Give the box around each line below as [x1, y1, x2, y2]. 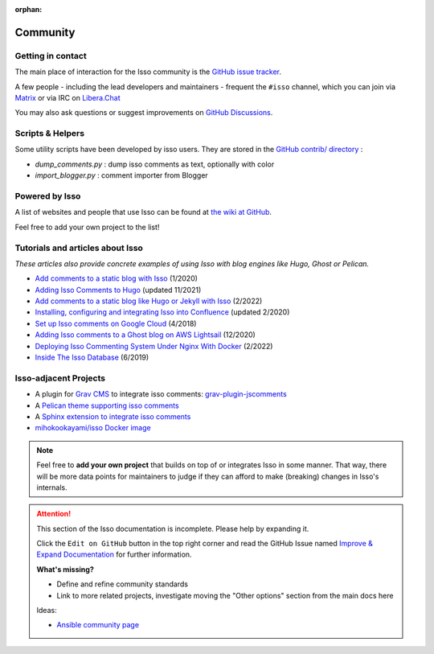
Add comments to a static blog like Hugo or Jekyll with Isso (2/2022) [35, 296, 263, 306]
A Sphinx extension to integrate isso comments [35, 411, 191, 422]
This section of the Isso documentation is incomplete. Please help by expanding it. [36, 524, 309, 533]
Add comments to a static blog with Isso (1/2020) [35, 274, 199, 283]
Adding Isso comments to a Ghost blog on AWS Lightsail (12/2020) [35, 330, 256, 339]
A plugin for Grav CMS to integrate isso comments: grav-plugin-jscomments [35, 389, 287, 399]
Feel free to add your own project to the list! [14, 222, 160, 232]
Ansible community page [56, 620, 140, 630]
